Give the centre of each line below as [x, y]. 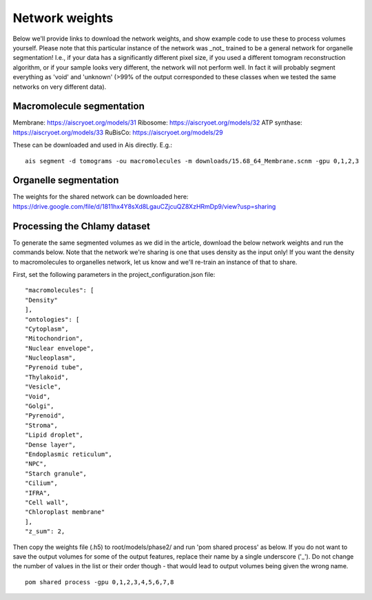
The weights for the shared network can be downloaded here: [101, 197]
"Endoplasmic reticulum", [69, 454]
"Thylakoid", [47, 377]
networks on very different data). [60, 87]
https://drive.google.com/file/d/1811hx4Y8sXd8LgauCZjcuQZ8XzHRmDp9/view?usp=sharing [144, 206]
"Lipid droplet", [54, 435]
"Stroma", [41, 425]
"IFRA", [38, 493]
